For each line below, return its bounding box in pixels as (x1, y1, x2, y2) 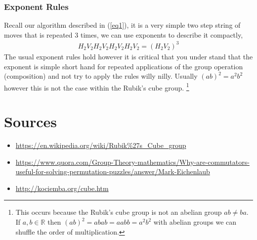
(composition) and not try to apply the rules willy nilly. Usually (4, 71, 198, 81)
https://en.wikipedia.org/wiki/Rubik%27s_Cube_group (15, 140, 186, 150)
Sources (4, 111, 57, 132)
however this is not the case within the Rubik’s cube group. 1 (4, 81, 189, 93)
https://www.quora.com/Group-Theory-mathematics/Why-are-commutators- (15, 156, 250, 167)
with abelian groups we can (153, 217, 237, 227)
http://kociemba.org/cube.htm (15, 183, 109, 193)
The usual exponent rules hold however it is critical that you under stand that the (4, 51, 253, 61)
